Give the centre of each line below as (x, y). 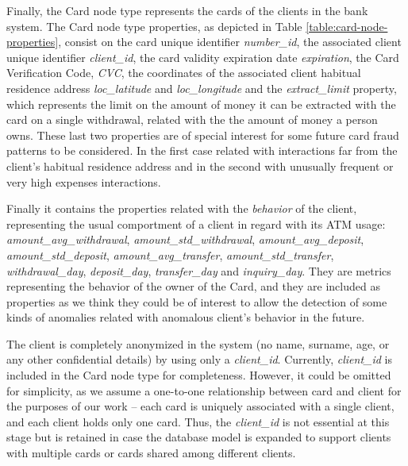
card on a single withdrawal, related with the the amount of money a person (192, 119)
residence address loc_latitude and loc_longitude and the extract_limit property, (202, 88)
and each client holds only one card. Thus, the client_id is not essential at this (198, 421)
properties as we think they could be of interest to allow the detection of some (197, 301)
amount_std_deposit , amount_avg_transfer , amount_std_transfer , (170, 254)
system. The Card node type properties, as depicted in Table (154, 26)
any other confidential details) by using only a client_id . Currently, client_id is (199, 359)
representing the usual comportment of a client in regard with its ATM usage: (196, 223)
